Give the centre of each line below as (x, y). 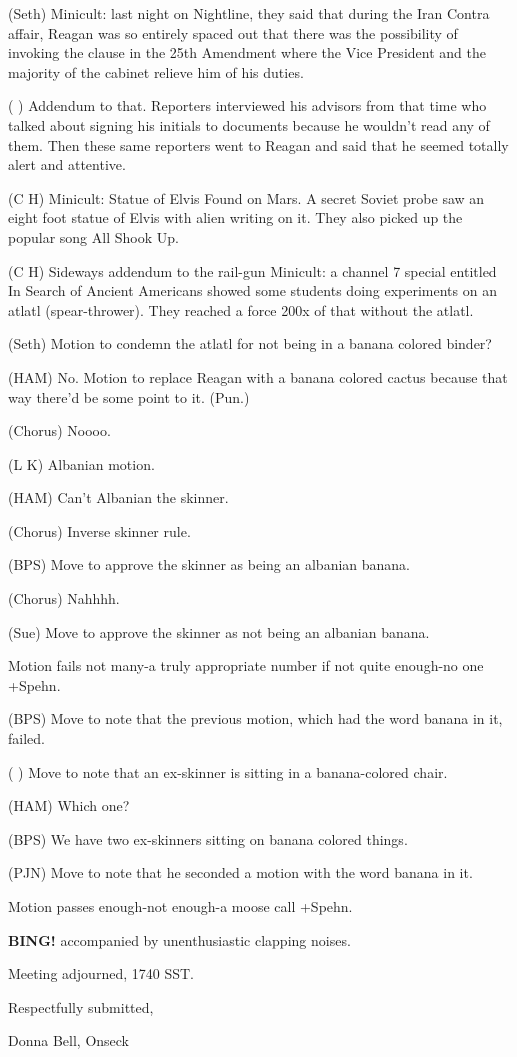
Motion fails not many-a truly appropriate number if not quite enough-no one (246, 665)
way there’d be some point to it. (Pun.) (129, 396)
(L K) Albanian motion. (81, 463)
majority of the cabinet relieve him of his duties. (156, 71)
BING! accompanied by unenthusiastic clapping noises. (179, 939)
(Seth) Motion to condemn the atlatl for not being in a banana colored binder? (250, 343)
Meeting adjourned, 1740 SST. (101, 973)
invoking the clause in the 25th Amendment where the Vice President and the (247, 52)
